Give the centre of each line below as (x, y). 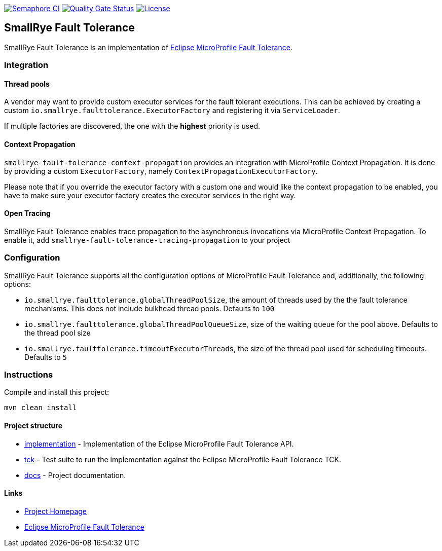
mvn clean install (41, 408)
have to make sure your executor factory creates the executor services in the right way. (150, 195)
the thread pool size (58, 333)
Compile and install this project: (57, 392)
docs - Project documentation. (75, 475)
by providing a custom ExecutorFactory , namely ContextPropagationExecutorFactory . (161, 171)
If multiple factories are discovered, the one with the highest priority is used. (132, 126)
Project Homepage (56, 511)
